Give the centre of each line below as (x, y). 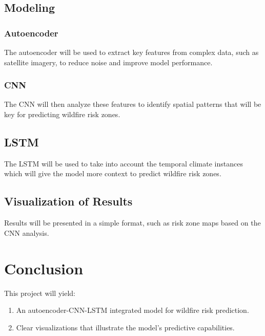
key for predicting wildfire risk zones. (62, 114)
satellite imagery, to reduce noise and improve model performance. (108, 62)
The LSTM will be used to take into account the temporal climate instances (124, 163)
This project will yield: (40, 293)
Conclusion (44, 268)
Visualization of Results (68, 201)
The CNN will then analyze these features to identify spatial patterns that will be (133, 104)
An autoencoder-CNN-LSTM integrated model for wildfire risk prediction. (132, 310)
